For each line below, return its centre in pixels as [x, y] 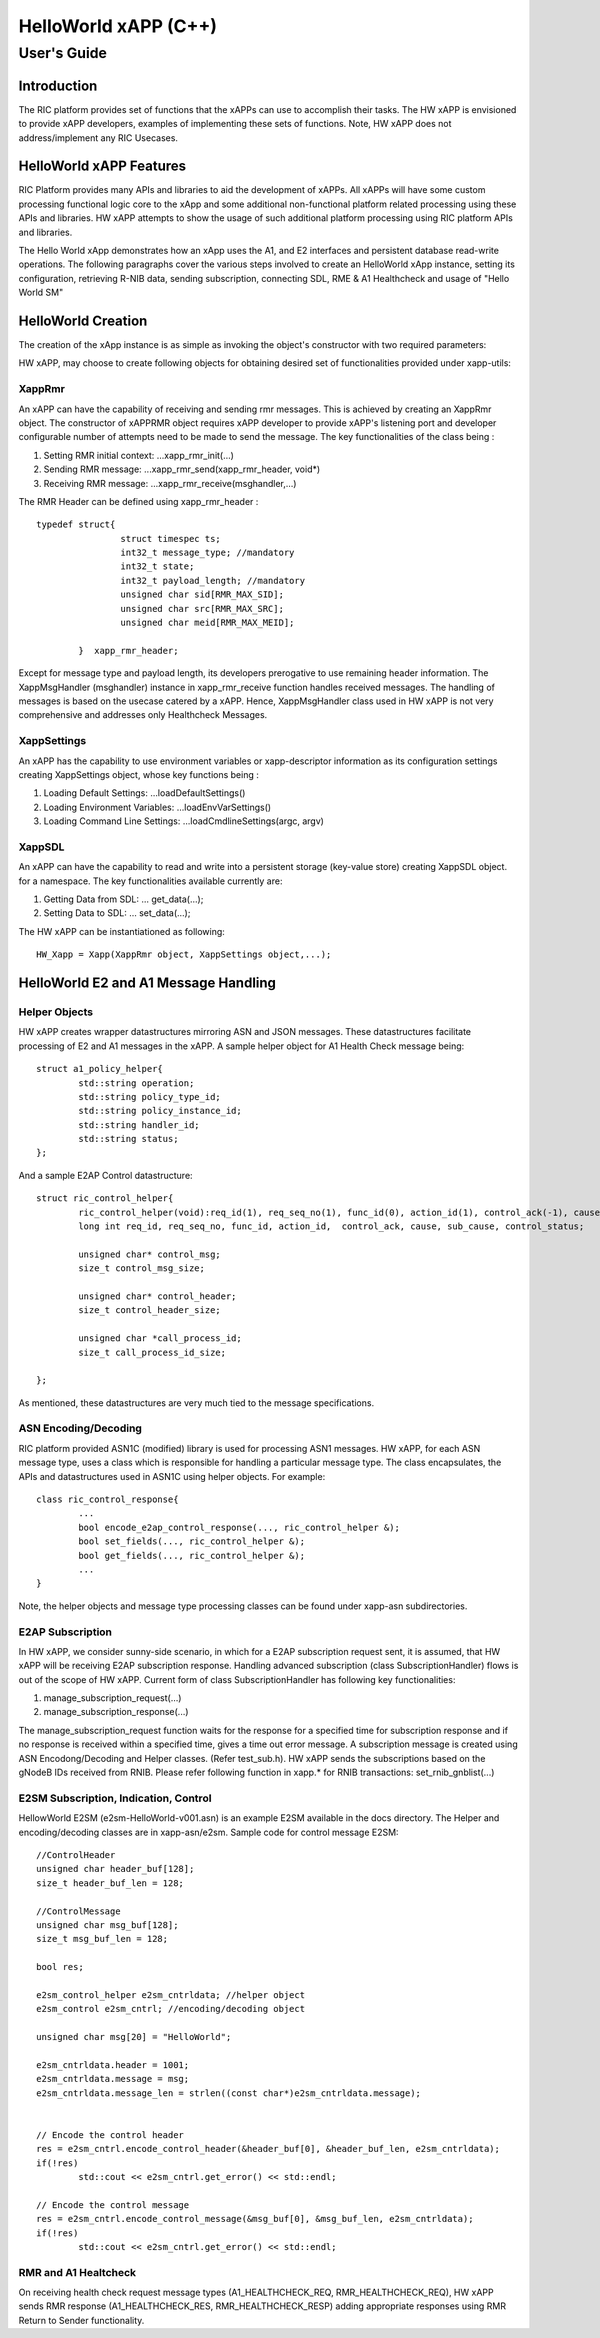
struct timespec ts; [171, 538]
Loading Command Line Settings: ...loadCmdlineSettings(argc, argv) [184, 821]
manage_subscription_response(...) [116, 1712]
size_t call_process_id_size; [152, 1352]
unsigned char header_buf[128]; [115, 1869]
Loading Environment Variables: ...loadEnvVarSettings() [157, 807]
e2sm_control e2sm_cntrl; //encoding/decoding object [170, 2009]
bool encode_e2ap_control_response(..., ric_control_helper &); [239, 1527]
